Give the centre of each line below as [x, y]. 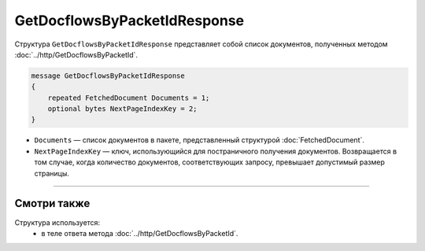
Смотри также [52, 203]
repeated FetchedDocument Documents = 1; [129, 98]
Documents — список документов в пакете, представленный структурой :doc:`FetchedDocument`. [200, 140]
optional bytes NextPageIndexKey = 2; [122, 109]
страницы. [52, 173]
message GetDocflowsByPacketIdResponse [108, 76]
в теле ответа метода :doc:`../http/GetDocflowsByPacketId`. [140, 233]
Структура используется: [57, 222]
